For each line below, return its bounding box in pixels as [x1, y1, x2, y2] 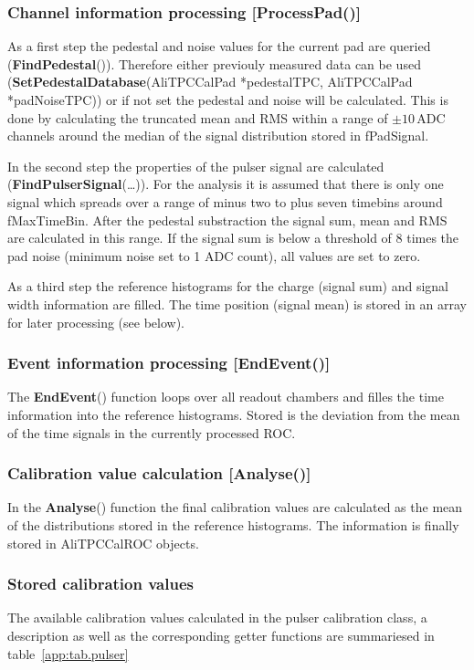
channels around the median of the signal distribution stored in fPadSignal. [7, 126, 429, 145]
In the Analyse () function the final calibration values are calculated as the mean [7, 497, 463, 517]
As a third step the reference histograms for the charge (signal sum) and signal [7, 277, 448, 296]
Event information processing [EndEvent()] [7, 351, 331, 374]
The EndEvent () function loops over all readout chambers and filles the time [7, 387, 444, 406]
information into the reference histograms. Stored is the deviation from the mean [7, 404, 460, 424]
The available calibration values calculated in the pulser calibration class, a [7, 608, 427, 627]
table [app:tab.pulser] [7, 644, 129, 663]
